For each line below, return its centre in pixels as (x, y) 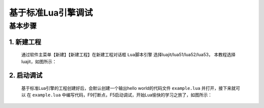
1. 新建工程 (25, 42)
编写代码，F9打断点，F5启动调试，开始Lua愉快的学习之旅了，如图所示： (139, 95)
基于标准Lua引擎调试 (51, 13)
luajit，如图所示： (39, 62)
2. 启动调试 (26, 76)
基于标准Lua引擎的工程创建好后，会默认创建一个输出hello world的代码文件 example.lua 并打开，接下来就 (129, 88)
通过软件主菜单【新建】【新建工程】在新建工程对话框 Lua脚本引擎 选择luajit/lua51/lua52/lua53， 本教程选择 (128, 55)
